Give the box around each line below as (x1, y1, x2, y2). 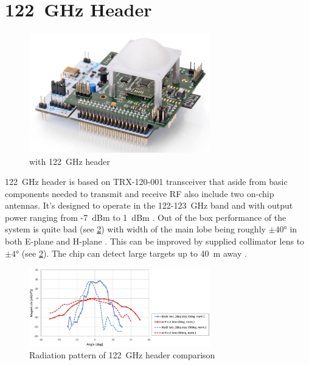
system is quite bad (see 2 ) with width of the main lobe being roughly (5, 223, 266, 235)
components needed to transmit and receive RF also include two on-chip (5, 187, 274, 200)
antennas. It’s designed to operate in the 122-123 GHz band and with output (5, 199, 293, 212)
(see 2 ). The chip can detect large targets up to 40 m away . (21, 246, 247, 259)
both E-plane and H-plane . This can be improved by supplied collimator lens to (5, 235, 305, 248)
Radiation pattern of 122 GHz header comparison (29, 349, 215, 361)
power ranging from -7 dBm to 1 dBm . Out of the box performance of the (5, 210, 286, 223)
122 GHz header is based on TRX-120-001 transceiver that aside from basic (5, 175, 288, 188)
